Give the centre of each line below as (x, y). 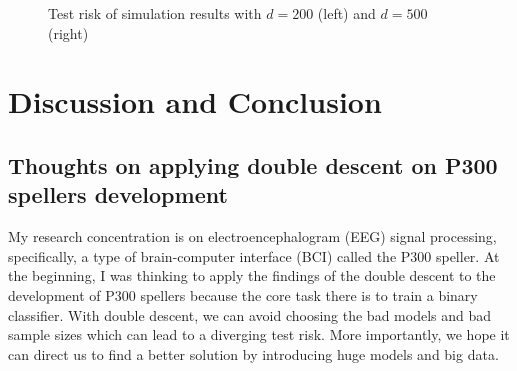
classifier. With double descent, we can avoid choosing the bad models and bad (250, 314)
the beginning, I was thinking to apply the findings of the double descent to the (252, 275)
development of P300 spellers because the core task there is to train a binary (243, 294)
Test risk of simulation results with (155, 13)
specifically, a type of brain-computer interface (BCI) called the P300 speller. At (254, 255)
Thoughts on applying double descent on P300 (253, 164)
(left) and (346, 13)
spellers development (118, 194)
